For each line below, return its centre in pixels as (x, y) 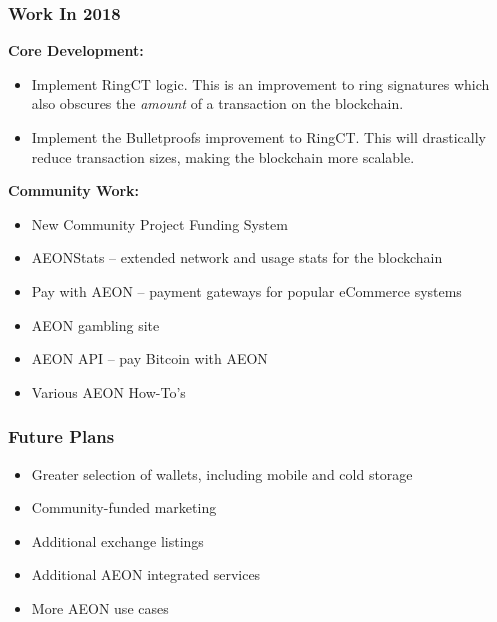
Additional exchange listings (117, 540)
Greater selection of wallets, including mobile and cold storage (222, 473)
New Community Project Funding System (159, 223)
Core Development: (76, 50)
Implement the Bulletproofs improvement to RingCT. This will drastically (258, 137)
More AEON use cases (100, 607)
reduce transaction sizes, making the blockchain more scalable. (223, 156)
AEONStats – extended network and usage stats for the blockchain (237, 257)
